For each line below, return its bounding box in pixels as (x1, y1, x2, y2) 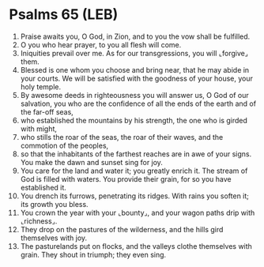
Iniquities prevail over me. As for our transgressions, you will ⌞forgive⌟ (20, 48, 248, 58)
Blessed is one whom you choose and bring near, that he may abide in (20, 65, 250, 74)
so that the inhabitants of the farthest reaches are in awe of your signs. (20, 149, 252, 159)
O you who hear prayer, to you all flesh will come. (20, 39, 182, 49)
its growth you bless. (20, 199, 89, 209)
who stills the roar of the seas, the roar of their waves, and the (20, 132, 224, 141)
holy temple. (20, 81, 62, 92)
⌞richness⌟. (20, 216, 58, 226)
